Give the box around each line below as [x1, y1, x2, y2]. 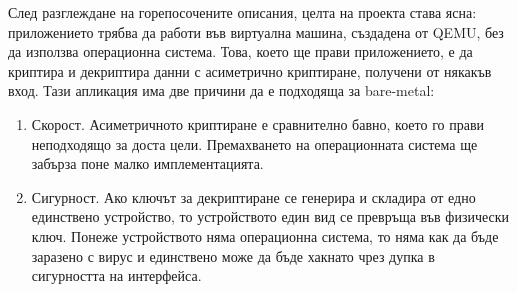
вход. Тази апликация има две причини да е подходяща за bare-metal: [8, 80, 435, 101]
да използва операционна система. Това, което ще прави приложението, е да [8, 41, 473, 62]
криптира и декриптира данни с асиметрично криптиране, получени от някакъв [8, 60, 492, 81]
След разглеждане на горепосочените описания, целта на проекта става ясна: [8, 2, 477, 22]
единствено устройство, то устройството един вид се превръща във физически [31, 206, 510, 227]
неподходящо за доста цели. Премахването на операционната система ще [31, 133, 478, 154]
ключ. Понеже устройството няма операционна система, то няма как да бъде [31, 225, 499, 246]
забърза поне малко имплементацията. [31, 153, 264, 174]
